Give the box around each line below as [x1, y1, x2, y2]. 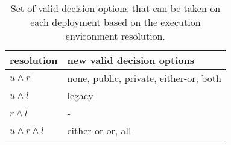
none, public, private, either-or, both [67, 71, 221, 85]
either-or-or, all [67, 123, 131, 137]
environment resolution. [65, 29, 165, 43]
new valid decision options [67, 53, 194, 67]
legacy [67, 88, 93, 102]
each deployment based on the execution [30, 15, 201, 29]
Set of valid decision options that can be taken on [10, 1, 221, 15]
